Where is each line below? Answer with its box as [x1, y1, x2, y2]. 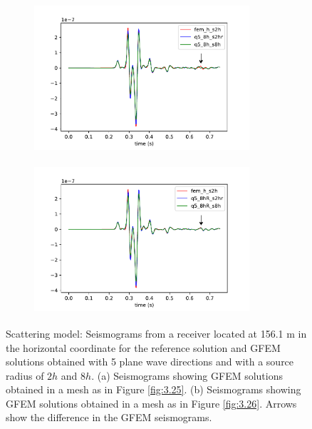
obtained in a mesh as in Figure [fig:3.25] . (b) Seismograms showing [6, 382, 301, 397]
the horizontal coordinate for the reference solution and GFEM [6, 340, 281, 355]
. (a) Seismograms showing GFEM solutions [91, 368, 283, 383]
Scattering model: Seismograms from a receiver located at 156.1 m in [6, 325, 307, 340]
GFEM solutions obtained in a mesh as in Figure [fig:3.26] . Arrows [6, 395, 297, 410]
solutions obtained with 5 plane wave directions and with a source [6, 354, 294, 369]
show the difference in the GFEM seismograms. [6, 410, 212, 425]
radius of [6, 368, 44, 383]
